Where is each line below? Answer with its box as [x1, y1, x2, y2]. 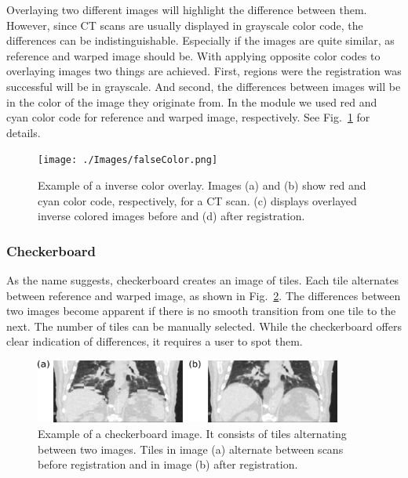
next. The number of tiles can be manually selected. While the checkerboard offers [6, 317, 402, 334]
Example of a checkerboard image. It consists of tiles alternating [38, 425, 347, 441]
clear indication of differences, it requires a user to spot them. [6, 333, 303, 349]
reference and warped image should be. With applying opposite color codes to [6, 47, 381, 63]
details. [6, 124, 41, 140]
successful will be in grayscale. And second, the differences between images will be [6, 78, 401, 94]
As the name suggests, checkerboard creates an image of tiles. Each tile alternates [6, 272, 399, 288]
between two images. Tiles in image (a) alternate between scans [38, 440, 344, 457]
